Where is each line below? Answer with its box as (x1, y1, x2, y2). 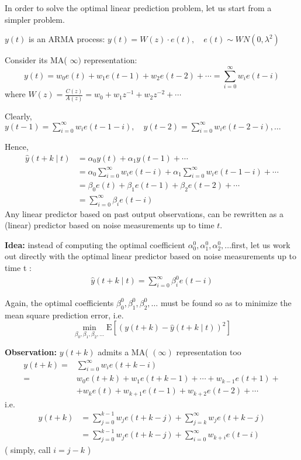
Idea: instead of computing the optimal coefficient (5, 238, 185, 250)
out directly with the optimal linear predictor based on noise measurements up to (5, 250, 297, 262)
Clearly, (5, 109, 32, 122)
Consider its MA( (5, 54, 67, 66)
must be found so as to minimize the (160, 296, 292, 308)
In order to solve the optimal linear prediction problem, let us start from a (5, 2, 272, 13)
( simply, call (5, 444, 51, 456)
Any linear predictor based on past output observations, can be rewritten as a (5, 207, 284, 219)
